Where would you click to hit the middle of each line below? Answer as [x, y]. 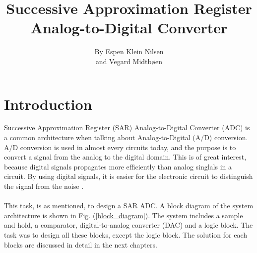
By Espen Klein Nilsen [129, 51]
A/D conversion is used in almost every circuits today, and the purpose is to [120, 147]
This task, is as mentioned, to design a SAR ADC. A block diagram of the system [129, 206]
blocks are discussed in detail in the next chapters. [81, 244]
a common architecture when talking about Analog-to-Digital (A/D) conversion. [126, 137]
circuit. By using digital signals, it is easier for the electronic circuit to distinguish [128, 176]
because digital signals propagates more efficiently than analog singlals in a [118, 166]
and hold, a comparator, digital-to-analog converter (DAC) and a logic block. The [128, 225]
